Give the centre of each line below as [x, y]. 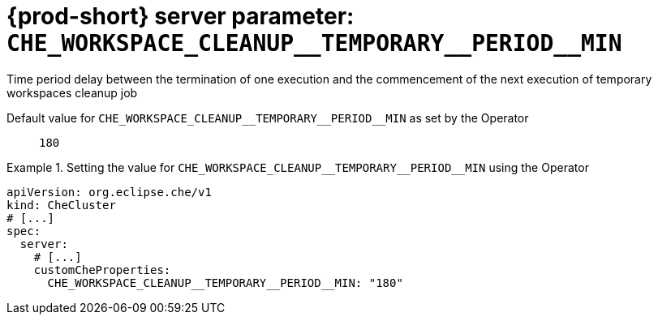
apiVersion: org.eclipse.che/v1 [109, 192]
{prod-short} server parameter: [181, 16]
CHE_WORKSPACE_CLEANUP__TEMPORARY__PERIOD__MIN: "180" [225, 282]
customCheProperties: [102, 270]
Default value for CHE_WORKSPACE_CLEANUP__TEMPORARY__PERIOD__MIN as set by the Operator [268, 118]
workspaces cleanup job [72, 92]
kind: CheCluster [61, 205]
